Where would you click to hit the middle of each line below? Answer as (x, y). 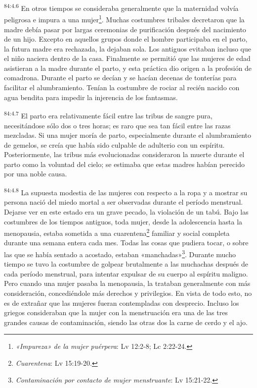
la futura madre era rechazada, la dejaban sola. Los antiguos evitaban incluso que (128, 48)
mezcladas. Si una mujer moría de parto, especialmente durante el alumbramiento (128, 135)
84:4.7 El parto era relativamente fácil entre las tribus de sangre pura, (108, 115)
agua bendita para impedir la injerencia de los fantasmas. (91, 97)
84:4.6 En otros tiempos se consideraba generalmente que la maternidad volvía (121, 7)
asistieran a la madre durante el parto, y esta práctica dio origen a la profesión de (128, 68)
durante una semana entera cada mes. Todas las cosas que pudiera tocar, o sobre (126, 243)
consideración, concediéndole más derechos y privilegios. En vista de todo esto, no (128, 293)
